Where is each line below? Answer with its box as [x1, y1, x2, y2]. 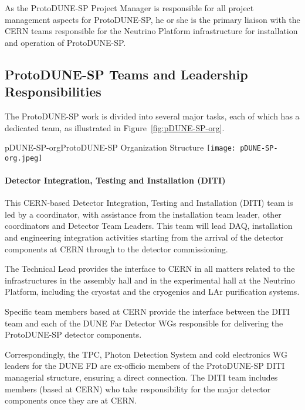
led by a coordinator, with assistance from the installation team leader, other [5, 208, 282, 220]
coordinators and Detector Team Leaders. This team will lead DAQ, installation [5, 219, 293, 232]
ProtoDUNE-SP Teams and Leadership [5, 65, 248, 83]
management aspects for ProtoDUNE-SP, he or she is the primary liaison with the [5, 13, 300, 25]
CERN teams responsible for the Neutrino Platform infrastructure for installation [5, 25, 298, 37]
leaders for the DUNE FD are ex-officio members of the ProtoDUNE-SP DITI [5, 359, 285, 372]
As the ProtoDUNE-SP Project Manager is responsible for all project [5, 2, 254, 14]
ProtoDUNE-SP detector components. [5, 328, 142, 341]
